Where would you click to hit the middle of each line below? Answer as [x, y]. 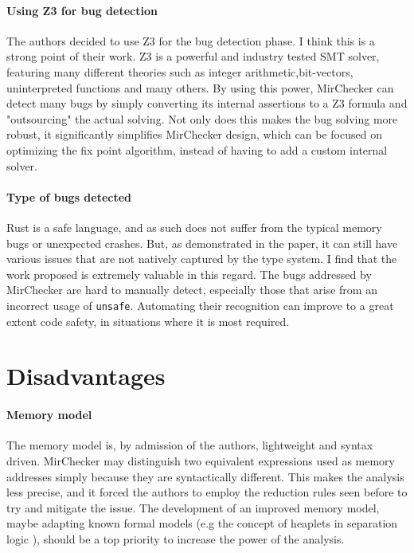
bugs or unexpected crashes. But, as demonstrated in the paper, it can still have [202, 243]
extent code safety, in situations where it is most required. [148, 321]
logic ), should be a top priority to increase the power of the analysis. [176, 538]
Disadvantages [86, 376]
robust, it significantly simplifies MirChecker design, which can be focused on [194, 134]
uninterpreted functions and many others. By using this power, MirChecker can [200, 87]
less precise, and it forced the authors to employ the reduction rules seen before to [207, 492]
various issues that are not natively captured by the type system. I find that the [202, 259]
